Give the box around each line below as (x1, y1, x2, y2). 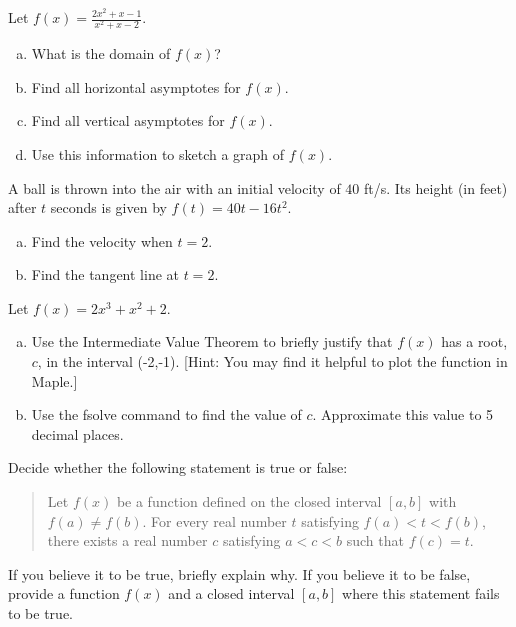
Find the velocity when (31, 230, 173, 251)
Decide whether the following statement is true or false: (8, 457, 348, 478)
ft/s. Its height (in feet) (364, 177, 508, 198)
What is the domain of (31, 43, 171, 64)
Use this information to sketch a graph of (31, 143, 285, 164)
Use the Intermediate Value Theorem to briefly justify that (31, 331, 393, 352)
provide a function (8, 583, 120, 604)
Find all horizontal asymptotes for (31, 76, 241, 97)
